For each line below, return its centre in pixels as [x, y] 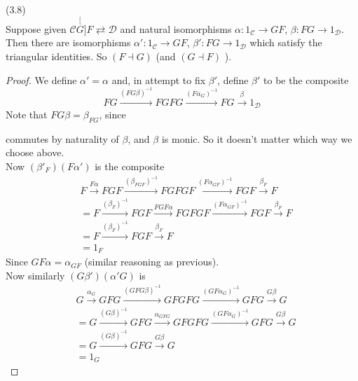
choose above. [35, 152]
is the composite [130, 166]
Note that [27, 114]
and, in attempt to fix [159, 79]
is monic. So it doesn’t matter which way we [257, 138]
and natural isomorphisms [176, 28]
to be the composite [306, 79]
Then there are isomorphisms [68, 42]
